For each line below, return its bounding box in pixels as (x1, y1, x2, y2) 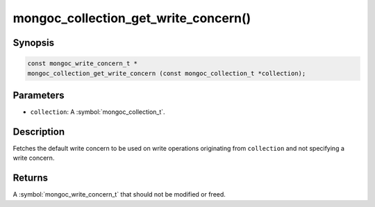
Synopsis (12, 37, 55, 49)
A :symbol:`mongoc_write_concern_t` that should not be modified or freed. (12, 190, 226, 199)
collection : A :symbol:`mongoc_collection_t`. (30, 108, 166, 116)
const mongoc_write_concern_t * (27, 60, 138, 67)
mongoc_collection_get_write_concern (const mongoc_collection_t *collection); (27, 69, 306, 77)
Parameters (12, 89, 65, 101)
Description (12, 126, 65, 138)
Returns (12, 172, 49, 184)
